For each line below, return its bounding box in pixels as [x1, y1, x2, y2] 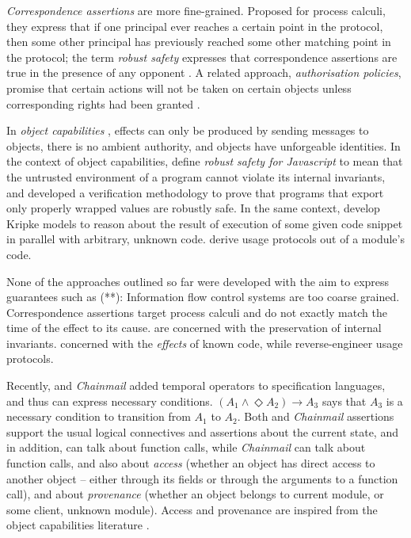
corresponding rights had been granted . [6, 95, 200, 112]
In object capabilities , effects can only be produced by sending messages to [6, 122, 369, 139]
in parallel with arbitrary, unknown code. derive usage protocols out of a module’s [6, 231, 405, 247]
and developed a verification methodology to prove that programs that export [6, 184, 384, 200]
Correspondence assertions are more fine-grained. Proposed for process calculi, [6, 2, 386, 18]
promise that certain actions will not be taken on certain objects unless [6, 79, 352, 96]
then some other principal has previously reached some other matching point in [6, 33, 391, 50]
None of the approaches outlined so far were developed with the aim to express [6, 273, 390, 289]
